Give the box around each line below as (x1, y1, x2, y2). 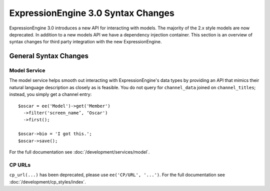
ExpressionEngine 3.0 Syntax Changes (9, 7, 174, 18)
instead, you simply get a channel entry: (9, 91, 92, 97)
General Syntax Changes (9, 52, 88, 60)
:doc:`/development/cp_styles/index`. (9, 179, 86, 185)
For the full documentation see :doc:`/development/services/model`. (9, 149, 150, 155)
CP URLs (9, 161, 31, 168)
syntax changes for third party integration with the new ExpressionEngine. (9, 39, 162, 45)
